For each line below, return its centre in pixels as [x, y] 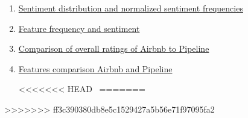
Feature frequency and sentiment [79, 28]
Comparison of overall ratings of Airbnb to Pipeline [114, 48]
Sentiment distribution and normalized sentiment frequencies [131, 8]
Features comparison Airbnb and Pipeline [95, 68]
